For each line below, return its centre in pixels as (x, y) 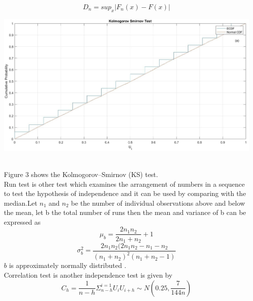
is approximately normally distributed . (68, 265)
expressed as (22, 221)
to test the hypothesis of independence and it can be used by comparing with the (125, 193)
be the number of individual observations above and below (158, 203)
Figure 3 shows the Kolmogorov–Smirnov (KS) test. (81, 174)
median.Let (21, 203)
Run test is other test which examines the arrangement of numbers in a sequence (125, 184)
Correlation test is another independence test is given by (88, 275)
